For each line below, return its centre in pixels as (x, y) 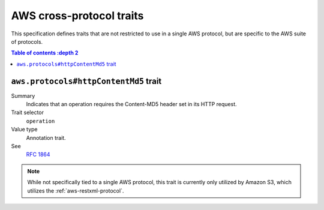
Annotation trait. (46, 137)
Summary (23, 95)
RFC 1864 (38, 154)
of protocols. (27, 41)
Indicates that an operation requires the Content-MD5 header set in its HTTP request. (131, 104)
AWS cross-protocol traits (77, 16)
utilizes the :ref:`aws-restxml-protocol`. (76, 190)
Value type (25, 130)
